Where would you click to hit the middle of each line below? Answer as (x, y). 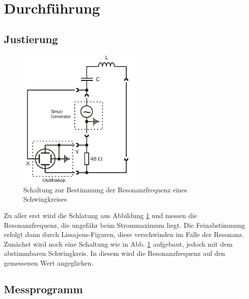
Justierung (31, 39)
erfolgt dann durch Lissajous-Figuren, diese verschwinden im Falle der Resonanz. (124, 234)
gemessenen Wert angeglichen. (49, 262)
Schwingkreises (45, 199)
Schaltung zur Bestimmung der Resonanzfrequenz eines (105, 189)
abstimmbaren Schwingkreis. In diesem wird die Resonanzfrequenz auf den (115, 253)
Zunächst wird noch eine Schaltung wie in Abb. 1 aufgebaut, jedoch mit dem (118, 244)
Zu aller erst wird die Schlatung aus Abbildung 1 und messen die (100, 215)
